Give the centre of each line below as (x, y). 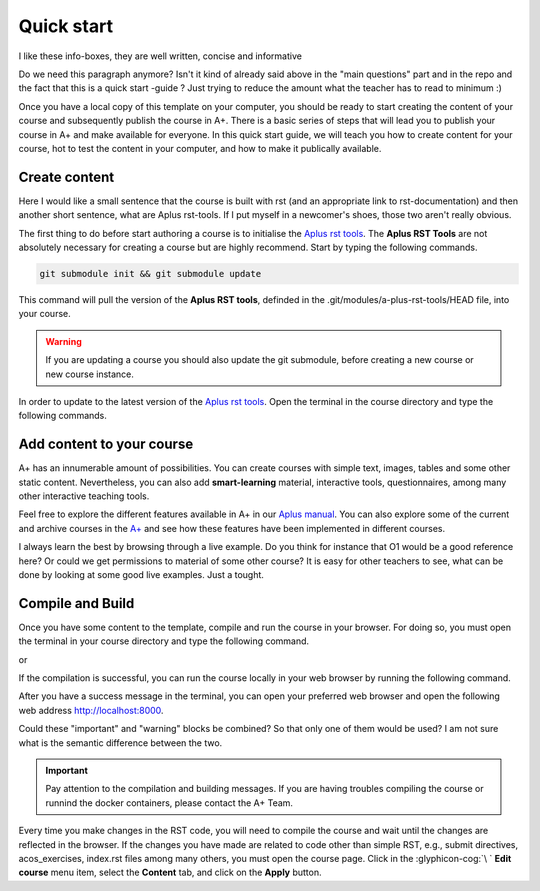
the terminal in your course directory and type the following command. (164, 641)
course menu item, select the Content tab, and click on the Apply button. (170, 872)
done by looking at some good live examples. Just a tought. (141, 574)
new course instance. (90, 374)
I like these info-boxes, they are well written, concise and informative (160, 56)
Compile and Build (76, 603)
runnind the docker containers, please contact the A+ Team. (169, 802)
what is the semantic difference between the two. (120, 742)
